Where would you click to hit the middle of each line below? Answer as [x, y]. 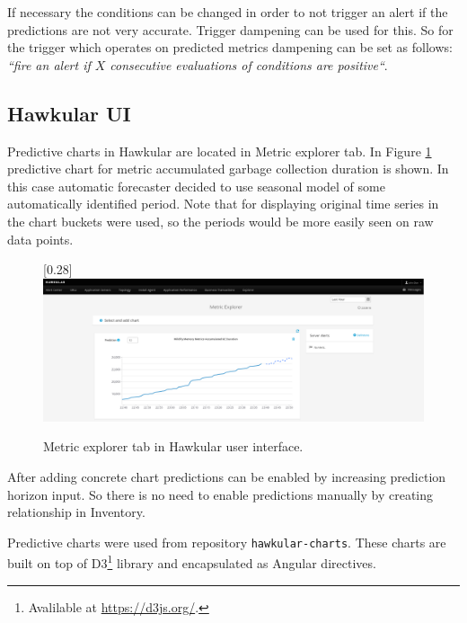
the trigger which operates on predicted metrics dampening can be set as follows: [230, 47]
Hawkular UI [69, 113]
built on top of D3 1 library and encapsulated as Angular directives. [192, 562]
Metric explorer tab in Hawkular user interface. [173, 446]
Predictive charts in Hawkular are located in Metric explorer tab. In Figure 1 [220, 151]
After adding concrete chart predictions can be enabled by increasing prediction [227, 476]
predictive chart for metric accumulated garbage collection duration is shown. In [228, 169]
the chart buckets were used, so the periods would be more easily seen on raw [220, 221]
